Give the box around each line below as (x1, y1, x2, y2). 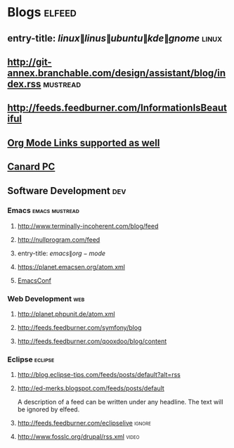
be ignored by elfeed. (17, 405, 80, 414)
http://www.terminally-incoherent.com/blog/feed (17, 222, 159, 230)
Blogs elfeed (7, 4, 77, 20)
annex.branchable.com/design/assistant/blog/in (7, 67, 226, 79)
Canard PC (7, 161, 56, 173)
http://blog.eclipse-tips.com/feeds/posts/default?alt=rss (17, 371, 181, 379)
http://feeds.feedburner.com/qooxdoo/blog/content (17, 337, 167, 345)
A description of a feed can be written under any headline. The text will (17, 398, 223, 407)
